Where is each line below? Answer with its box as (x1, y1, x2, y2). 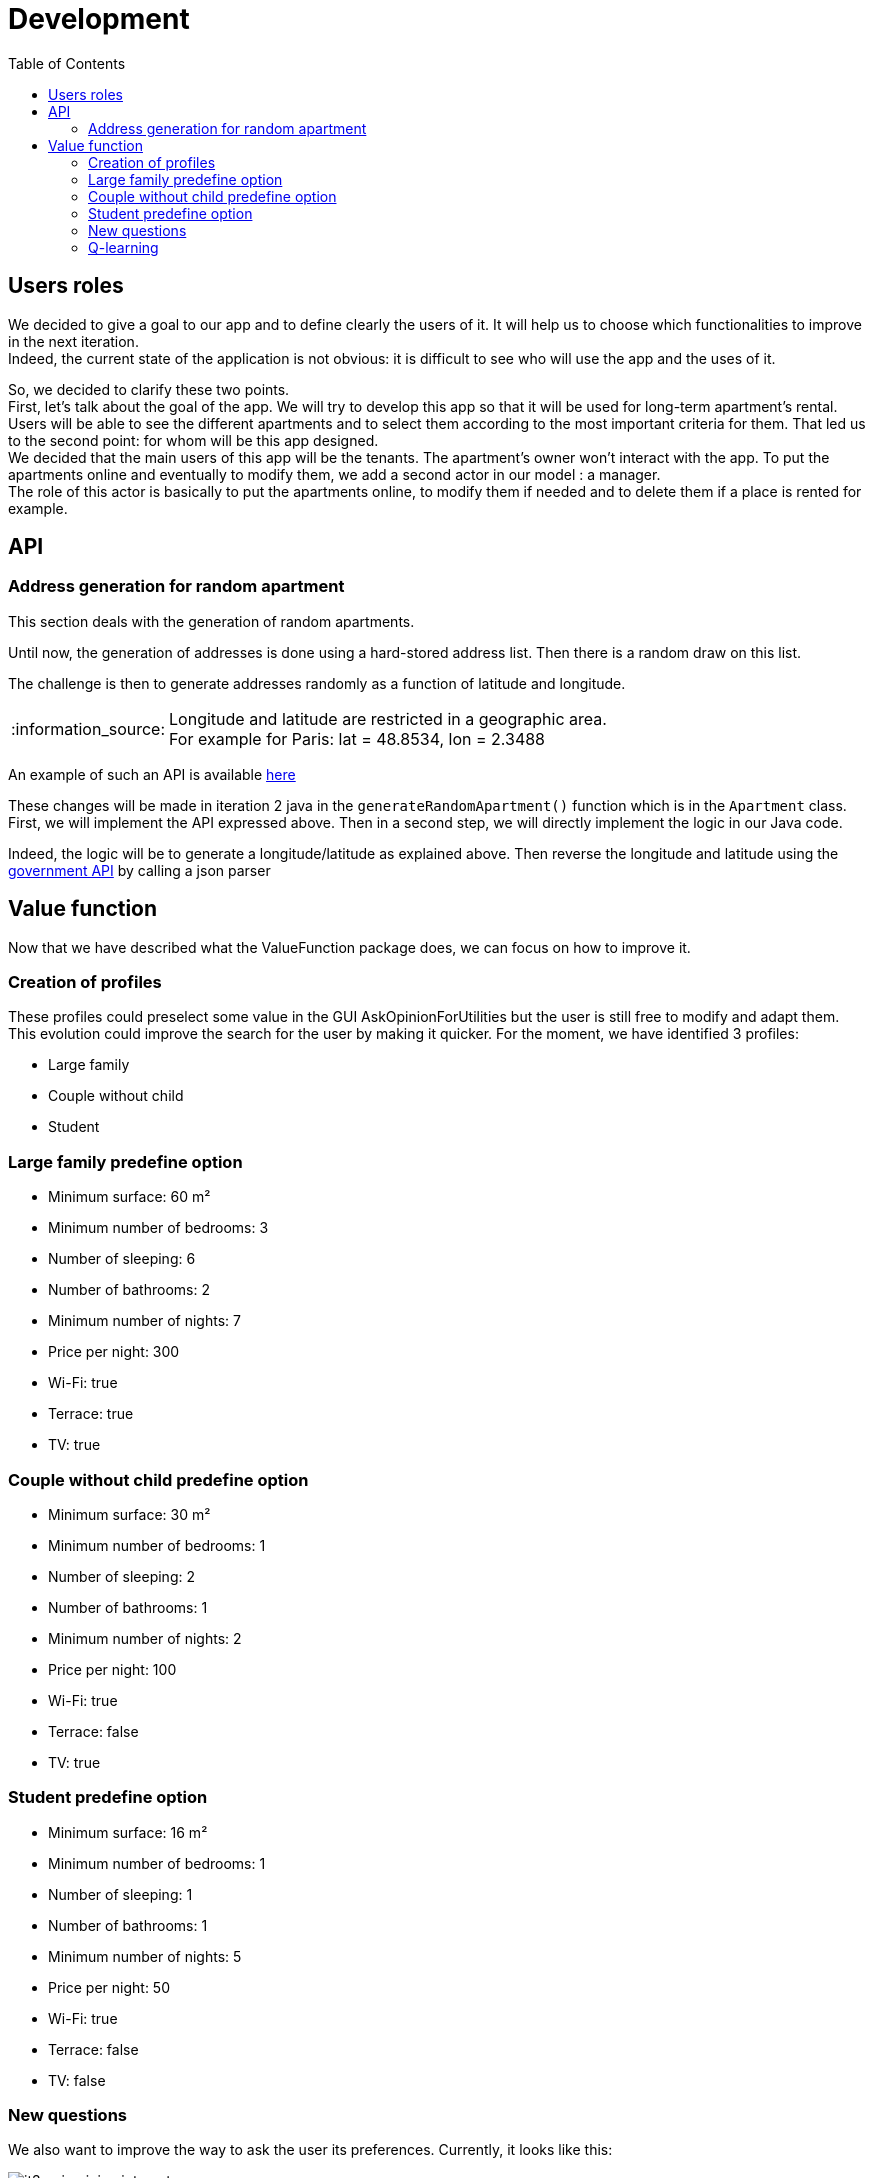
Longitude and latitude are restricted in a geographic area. (169, 708, 607, 729)
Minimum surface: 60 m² (48, 1188, 211, 1206)
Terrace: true (48, 1405, 134, 1423)
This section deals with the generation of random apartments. (8, 612, 415, 630)
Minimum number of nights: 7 (48, 1312, 241, 1330)
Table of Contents (8, 54, 126, 72)
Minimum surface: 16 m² (48, 1823, 208, 1841)
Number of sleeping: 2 (48, 1567, 195, 1585)
